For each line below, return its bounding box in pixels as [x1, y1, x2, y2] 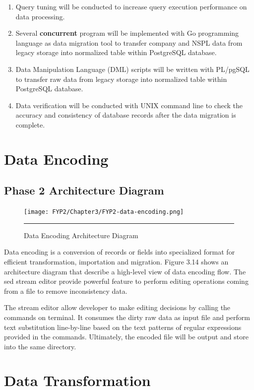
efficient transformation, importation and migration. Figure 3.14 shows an [4, 256, 229, 266]
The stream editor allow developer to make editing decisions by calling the [4, 302, 231, 313]
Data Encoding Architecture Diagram [24, 230, 138, 240]
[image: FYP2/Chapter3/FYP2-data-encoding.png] [24, 208, 184, 216]
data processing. [15, 11, 65, 21]
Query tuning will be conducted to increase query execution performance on [15, 1, 247, 11]
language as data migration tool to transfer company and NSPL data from [15, 37, 243, 48]
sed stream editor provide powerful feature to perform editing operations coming [4, 276, 249, 286]
